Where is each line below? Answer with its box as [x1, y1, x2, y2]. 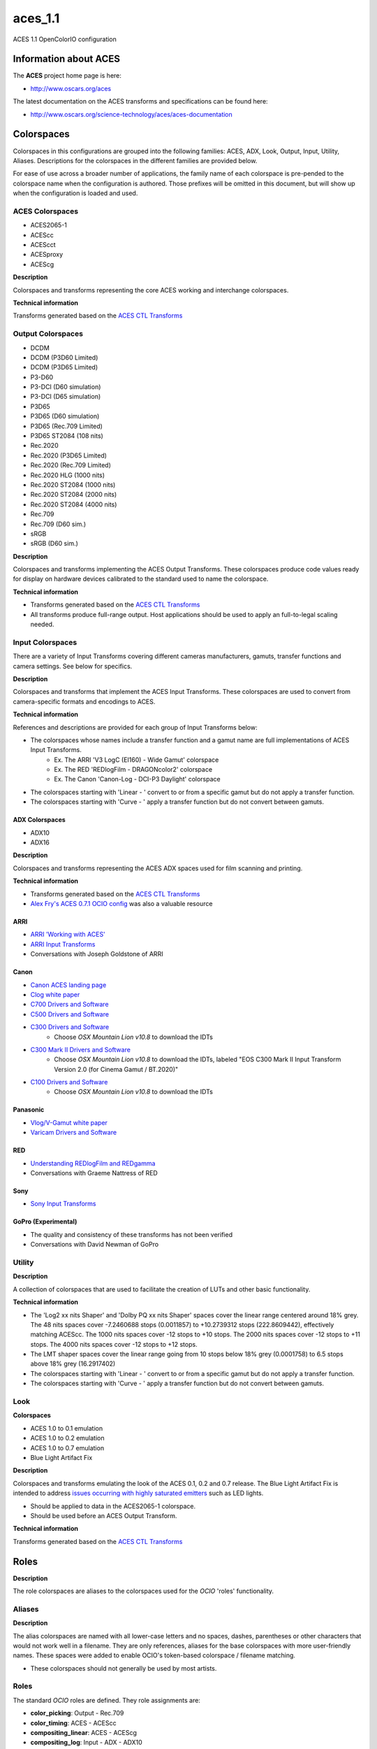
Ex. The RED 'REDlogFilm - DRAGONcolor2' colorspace [54, 765, 213, 774]
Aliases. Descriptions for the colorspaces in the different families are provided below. [13, 156, 258, 164]
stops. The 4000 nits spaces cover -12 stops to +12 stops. [30, 1340, 198, 1348]
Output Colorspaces [13, 329, 84, 339]
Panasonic [13, 1105, 45, 1114]
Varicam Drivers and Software [30, 1128, 117, 1137]
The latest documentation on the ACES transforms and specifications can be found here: [13, 97, 268, 106]
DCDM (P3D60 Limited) [30, 353, 98, 362]
